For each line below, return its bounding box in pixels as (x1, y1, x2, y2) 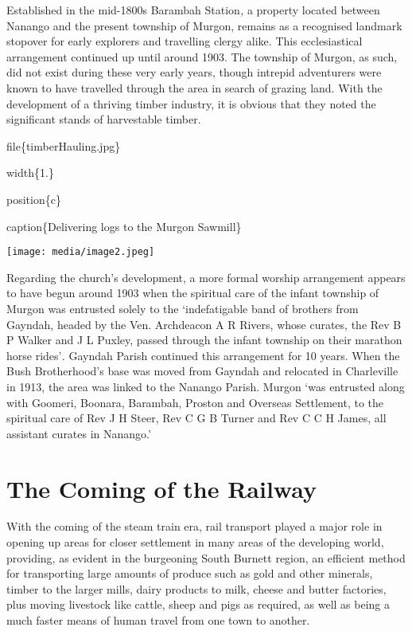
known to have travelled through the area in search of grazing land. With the (6, 79, 383, 96)
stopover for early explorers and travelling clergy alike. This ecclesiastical (6, 33, 363, 49)
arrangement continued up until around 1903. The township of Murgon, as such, (6, 48, 398, 65)
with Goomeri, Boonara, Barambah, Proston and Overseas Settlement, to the (6, 394, 383, 410)
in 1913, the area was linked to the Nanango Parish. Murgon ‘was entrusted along (6, 378, 405, 394)
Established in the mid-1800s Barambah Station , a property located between (6, 2, 380, 18)
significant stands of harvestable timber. (6, 111, 201, 127)
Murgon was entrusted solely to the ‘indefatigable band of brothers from (6, 300, 359, 316)
